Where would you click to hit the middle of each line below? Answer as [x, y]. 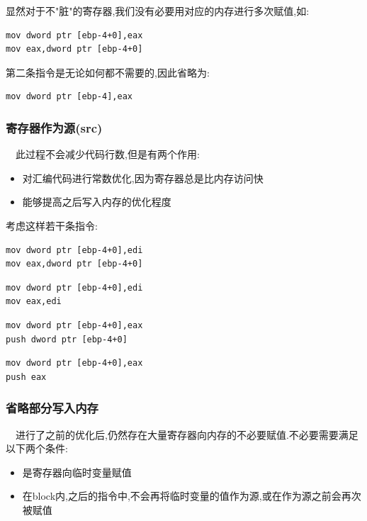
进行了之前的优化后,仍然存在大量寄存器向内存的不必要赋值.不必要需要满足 [187, 434]
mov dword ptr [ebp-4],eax [69, 97]
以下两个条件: [37, 448]
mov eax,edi [34, 302]
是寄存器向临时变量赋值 [77, 472]
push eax [26, 377]
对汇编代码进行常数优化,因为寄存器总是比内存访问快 [143, 178]
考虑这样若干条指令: [52, 225]
